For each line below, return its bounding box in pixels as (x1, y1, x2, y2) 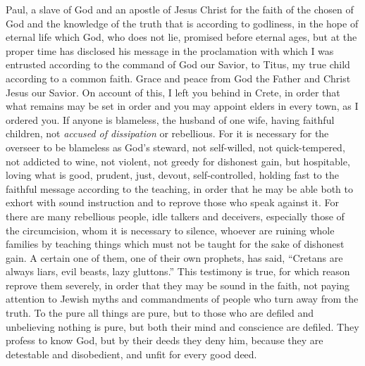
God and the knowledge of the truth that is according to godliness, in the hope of (6, 15, 359, 30)
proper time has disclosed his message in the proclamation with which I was (6, 43, 334, 58)
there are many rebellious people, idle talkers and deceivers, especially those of (6, 208, 345, 223)
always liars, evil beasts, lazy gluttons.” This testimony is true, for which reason (6, 264, 350, 279)
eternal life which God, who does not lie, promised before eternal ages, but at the (6, 30, 357, 44)
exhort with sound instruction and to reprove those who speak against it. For (6, 195, 339, 210)
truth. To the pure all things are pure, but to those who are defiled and (6, 305, 314, 320)
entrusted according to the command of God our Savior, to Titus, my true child (6, 57, 350, 72)
